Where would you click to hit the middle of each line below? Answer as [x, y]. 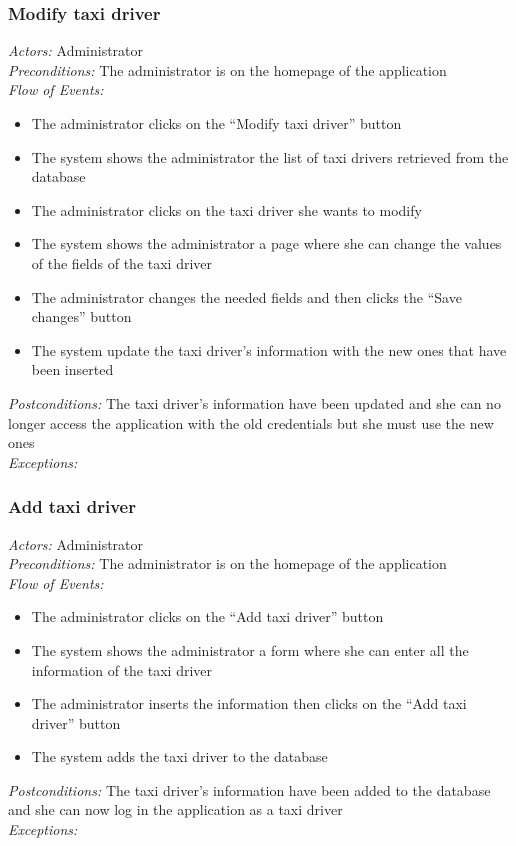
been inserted [72, 369]
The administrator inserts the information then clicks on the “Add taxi [249, 703]
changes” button [81, 316]
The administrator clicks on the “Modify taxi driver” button [216, 123]
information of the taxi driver [122, 669]
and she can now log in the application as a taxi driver [175, 809]
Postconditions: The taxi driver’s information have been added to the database [249, 789]
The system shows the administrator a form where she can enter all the [250, 649]
